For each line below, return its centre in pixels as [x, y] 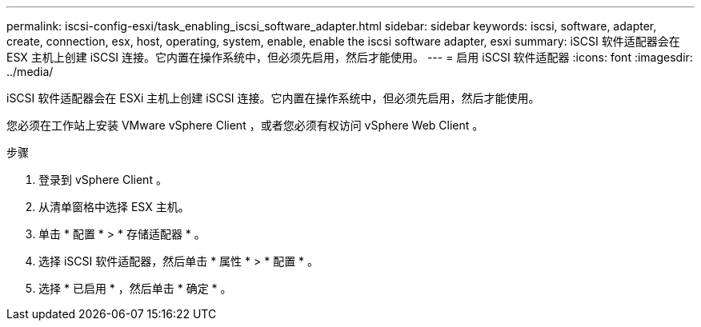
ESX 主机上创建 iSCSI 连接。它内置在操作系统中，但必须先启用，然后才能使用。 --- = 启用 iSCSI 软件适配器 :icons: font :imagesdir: [350, 57]
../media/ [30, 72]
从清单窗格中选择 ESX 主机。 [114, 207]
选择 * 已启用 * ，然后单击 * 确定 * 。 [135, 288]
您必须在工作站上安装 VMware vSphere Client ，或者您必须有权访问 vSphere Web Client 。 [245, 125]
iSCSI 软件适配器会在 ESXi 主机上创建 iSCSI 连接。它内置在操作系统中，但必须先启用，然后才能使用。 [273, 98]
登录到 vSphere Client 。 [103, 179]
